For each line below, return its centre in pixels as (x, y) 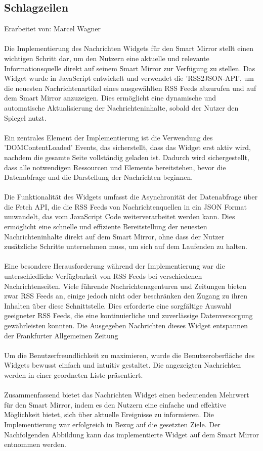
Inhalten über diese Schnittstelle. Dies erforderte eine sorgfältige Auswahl (118, 305)
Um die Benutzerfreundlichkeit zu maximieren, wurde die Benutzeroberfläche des (129, 355)
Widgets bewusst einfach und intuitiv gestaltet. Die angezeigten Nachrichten (123, 365)
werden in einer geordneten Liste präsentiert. (74, 374)
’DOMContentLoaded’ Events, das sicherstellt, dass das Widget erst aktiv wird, (127, 147)
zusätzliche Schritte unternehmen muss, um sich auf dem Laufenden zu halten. (126, 246)
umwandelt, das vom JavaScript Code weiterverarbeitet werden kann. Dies (120, 216)
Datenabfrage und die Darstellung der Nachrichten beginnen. (99, 177)
